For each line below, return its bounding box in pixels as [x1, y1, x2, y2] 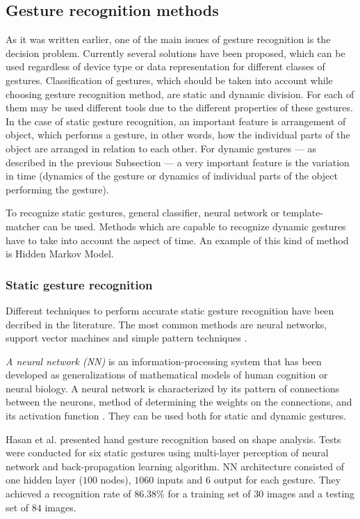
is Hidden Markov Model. [6, 246, 114, 261]
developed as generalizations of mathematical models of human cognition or [6, 367, 328, 382]
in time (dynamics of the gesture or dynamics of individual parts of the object [6, 168, 338, 183]
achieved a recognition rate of [6, 486, 131, 501]
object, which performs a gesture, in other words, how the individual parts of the [6, 127, 350, 142]
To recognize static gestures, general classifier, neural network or [6, 205, 280, 220]
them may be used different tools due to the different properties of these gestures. [6, 100, 353, 115]
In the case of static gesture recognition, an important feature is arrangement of [6, 113, 346, 128]
